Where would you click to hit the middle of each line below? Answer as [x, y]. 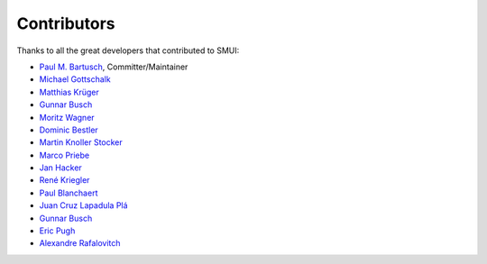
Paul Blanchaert [69, 193]
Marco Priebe [64, 155]
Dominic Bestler [69, 130]
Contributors [66, 23]
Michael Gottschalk [75, 79]
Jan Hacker [61, 168]
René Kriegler [64, 180]
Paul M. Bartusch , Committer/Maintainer [114, 67]
